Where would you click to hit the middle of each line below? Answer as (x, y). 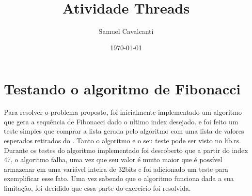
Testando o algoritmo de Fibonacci (122, 89)
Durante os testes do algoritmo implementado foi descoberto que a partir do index (126, 150)
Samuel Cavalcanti (126, 31)
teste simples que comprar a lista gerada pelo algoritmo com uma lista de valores (124, 131)
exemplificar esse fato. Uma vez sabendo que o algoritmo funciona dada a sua (119, 178)
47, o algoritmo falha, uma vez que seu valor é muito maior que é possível (113, 159)
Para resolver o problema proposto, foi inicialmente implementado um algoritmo (123, 112)
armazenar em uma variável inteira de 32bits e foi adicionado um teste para (116, 169)
